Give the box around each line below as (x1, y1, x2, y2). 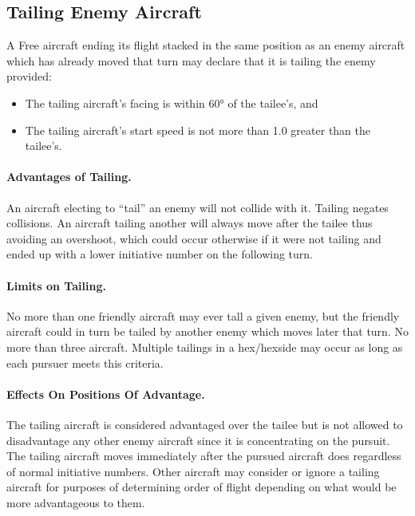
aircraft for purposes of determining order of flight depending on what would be (6, 479, 397, 495)
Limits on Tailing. (6, 277, 106, 293)
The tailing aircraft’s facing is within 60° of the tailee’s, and (25, 94, 318, 111)
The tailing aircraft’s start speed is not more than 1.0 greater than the (25, 121, 371, 138)
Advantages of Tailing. (6, 168, 132, 185)
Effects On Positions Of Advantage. (6, 385, 205, 402)
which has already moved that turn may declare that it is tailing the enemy (6, 52, 376, 69)
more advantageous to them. (6, 494, 145, 510)
